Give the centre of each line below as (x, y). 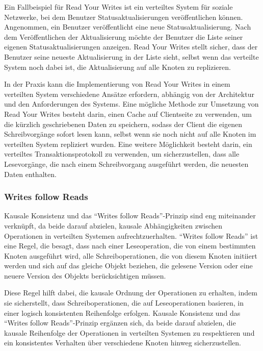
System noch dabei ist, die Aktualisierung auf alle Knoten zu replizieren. (117, 67)
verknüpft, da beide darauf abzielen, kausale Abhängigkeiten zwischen (113, 225)
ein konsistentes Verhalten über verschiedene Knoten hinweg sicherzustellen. (123, 343)
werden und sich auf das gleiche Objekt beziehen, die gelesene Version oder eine (128, 266)
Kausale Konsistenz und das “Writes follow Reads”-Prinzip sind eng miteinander (130, 216)
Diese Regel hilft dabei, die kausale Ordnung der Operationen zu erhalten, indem (131, 293)
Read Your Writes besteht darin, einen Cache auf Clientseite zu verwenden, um (128, 114)
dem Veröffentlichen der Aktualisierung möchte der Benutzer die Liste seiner (124, 36)
